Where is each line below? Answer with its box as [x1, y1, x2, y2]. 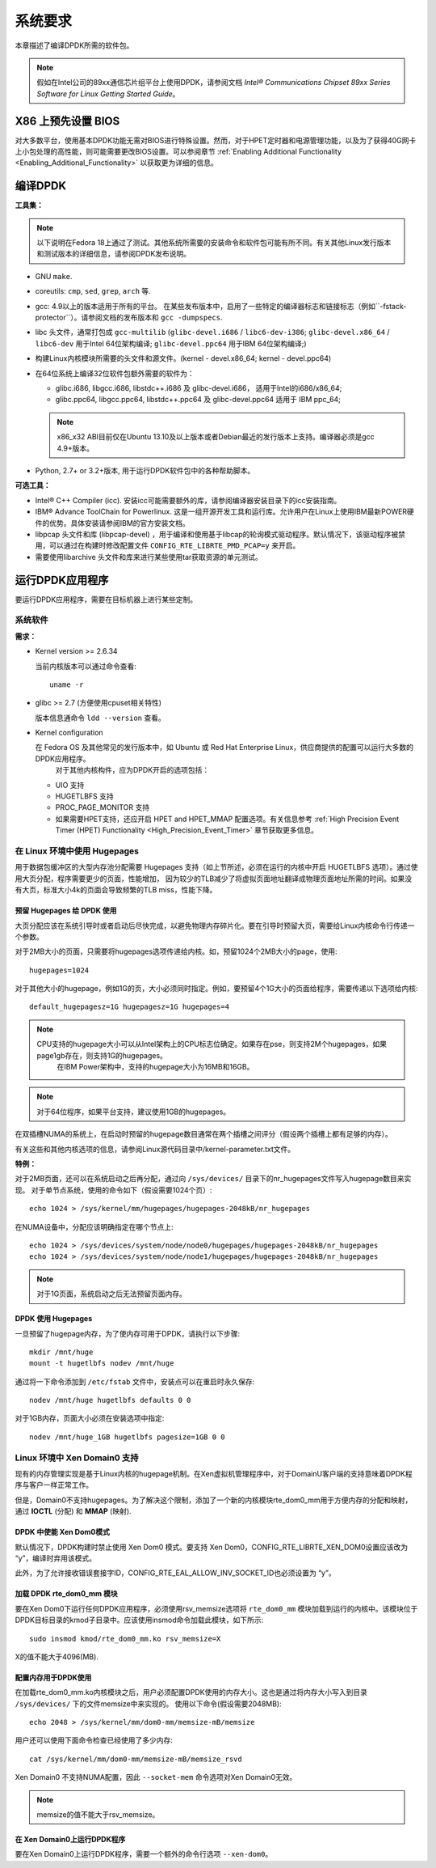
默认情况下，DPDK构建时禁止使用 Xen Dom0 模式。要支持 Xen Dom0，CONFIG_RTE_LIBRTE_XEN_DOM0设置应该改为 [15, 1542, 409, 1552]
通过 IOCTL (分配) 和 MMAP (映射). [15, 1506, 132, 1516]
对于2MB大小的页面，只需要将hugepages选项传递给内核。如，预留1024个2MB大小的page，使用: [15, 947, 337, 956]
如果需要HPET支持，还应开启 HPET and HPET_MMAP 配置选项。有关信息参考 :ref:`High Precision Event [55, 814, 400, 824]
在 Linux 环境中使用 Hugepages [15, 845, 140, 857]
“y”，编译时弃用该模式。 [15, 1553, 97, 1563]
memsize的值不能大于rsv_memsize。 [36, 1810, 160, 1819]
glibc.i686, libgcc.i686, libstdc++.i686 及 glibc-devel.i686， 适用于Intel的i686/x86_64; [55, 383, 342, 392]
